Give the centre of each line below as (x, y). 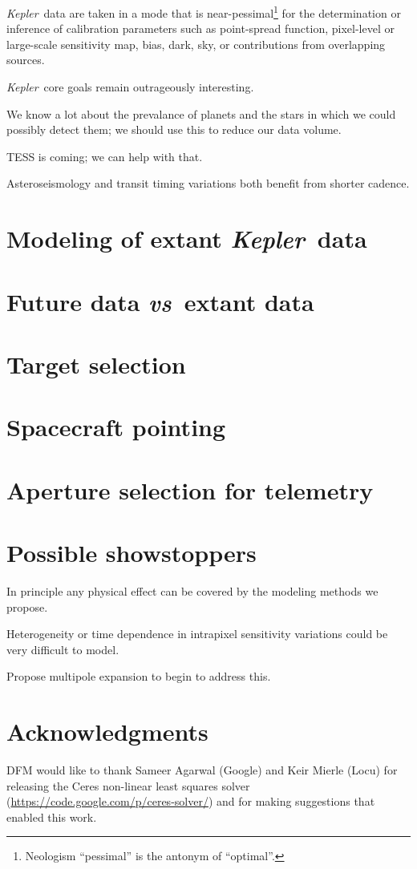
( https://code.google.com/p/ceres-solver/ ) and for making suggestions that (191, 801)
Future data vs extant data (160, 301)
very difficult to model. (63, 649)
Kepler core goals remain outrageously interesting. (130, 87)
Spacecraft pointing (116, 427)
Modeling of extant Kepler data (187, 239)
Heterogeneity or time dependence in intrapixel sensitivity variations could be (197, 634)
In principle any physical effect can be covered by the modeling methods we (192, 591)
